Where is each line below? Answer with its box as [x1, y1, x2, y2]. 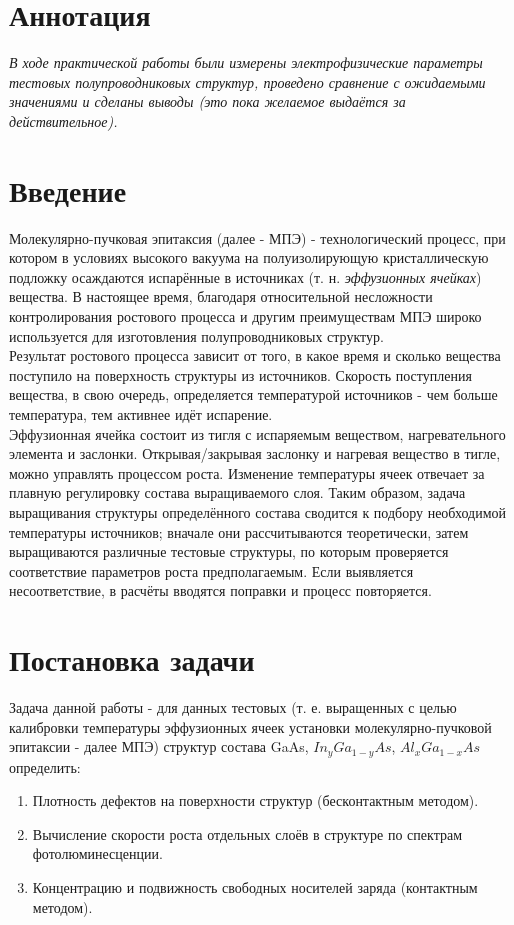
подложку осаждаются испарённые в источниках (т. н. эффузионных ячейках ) [9, 266, 482, 287]
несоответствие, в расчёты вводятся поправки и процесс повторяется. [9, 580, 432, 601]
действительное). [9, 110, 118, 131]
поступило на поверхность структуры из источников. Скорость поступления [9, 364, 472, 385]
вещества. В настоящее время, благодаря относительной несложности [9, 286, 433, 307]
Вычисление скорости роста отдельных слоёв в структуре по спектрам [32, 823, 462, 844]
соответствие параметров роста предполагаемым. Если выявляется [9, 560, 414, 581]
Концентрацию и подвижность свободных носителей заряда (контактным [32, 877, 478, 898]
